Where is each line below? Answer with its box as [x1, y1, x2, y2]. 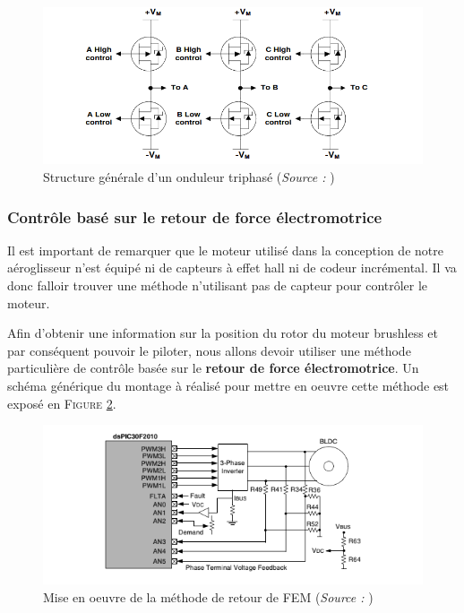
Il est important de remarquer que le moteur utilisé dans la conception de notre [7, 240, 443, 259]
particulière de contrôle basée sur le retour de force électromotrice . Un [7, 358, 419, 377]
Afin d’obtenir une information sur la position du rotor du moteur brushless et [7, 324, 439, 342]
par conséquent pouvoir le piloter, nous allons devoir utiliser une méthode [7, 341, 411, 359]
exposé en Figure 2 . [7, 393, 116, 412]
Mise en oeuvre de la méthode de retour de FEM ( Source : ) [43, 587, 374, 606]
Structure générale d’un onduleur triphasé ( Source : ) [43, 168, 335, 186]
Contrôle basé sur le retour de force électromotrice [7, 205, 382, 228]
